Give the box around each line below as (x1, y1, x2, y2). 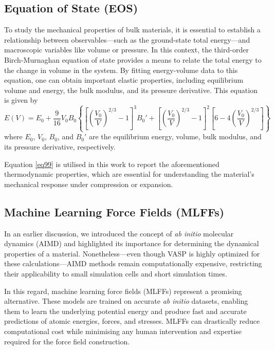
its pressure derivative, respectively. (4, 141, 116, 152)
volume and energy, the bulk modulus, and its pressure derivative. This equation (4, 84, 258, 95)
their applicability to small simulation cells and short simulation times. (4, 268, 227, 279)
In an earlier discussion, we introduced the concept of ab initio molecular (4, 228, 234, 238)
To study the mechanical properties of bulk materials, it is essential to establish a (4, 24, 261, 35)
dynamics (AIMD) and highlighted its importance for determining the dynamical (4, 238, 259, 249)
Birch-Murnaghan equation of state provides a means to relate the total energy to (4, 54, 262, 65)
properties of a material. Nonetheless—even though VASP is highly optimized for (4, 248, 260, 259)
